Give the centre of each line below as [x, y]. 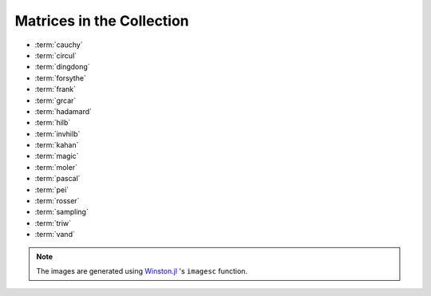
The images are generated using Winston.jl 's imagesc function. [142, 270]
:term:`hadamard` [63, 111]
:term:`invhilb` [57, 134]
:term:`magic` [57, 156]
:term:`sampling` [62, 212]
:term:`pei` [52, 189]
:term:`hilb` [53, 123]
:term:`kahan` [57, 145]
